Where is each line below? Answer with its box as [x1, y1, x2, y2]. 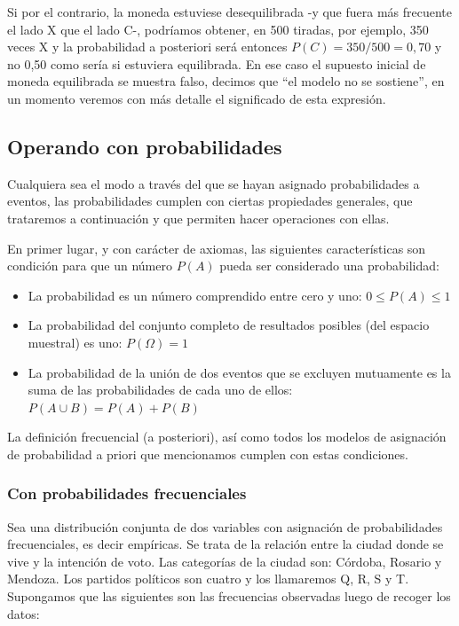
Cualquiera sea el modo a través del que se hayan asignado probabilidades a [7, 174, 420, 192]
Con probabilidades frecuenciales [7, 482, 247, 505]
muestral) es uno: [28, 333, 123, 351]
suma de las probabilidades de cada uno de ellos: [28, 380, 293, 399]
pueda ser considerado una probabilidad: [219, 256, 439, 275]
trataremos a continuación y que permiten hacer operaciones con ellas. [7, 208, 390, 227]
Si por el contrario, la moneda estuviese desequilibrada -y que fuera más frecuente [7, 3, 453, 20]
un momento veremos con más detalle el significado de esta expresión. [7, 89, 386, 107]
